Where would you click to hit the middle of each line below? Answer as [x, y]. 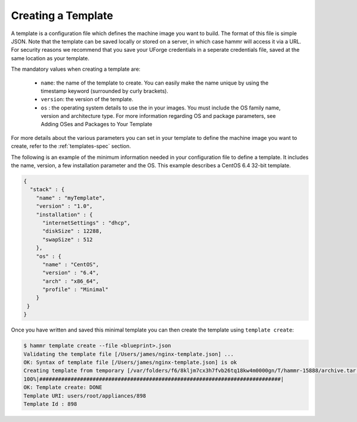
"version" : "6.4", [71, 273]
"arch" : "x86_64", [71, 281]
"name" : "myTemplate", [71, 198]
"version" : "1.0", [65, 206]
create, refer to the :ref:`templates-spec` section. [71, 146]
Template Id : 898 [50, 404]
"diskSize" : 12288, [72, 231]
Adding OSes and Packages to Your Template [97, 124]
